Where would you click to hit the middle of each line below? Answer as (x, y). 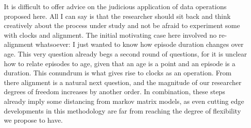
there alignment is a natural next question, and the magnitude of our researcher (123, 82)
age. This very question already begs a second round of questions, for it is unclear (125, 53)
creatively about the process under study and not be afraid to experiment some (122, 25)
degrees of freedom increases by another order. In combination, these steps (115, 92)
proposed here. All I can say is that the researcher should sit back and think (117, 16)
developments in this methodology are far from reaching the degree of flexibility (123, 110)
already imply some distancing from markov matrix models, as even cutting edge (124, 101)
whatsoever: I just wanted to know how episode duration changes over (139, 44)
